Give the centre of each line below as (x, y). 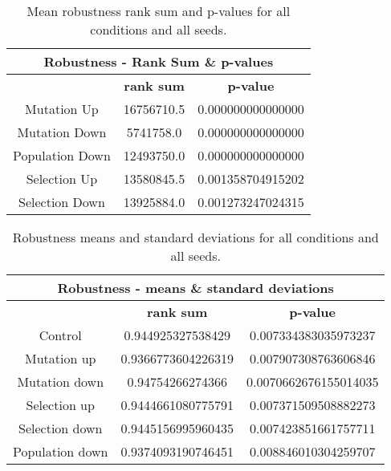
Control (60, 335)
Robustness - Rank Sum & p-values (159, 61)
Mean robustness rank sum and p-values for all (159, 11)
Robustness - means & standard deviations (195, 288)
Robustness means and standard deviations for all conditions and (195, 237)
